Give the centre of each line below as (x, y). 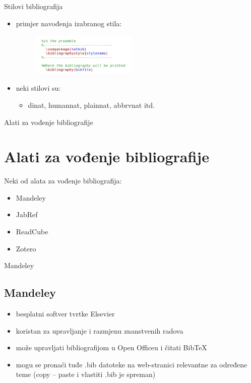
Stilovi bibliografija (34, 6)
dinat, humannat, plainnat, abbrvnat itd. (91, 105)
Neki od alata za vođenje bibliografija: (63, 181)
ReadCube (32, 232)
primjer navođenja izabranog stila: (69, 23)
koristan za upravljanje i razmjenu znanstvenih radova (100, 330)
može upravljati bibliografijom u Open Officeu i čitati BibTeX (111, 347)
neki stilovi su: (38, 88)
